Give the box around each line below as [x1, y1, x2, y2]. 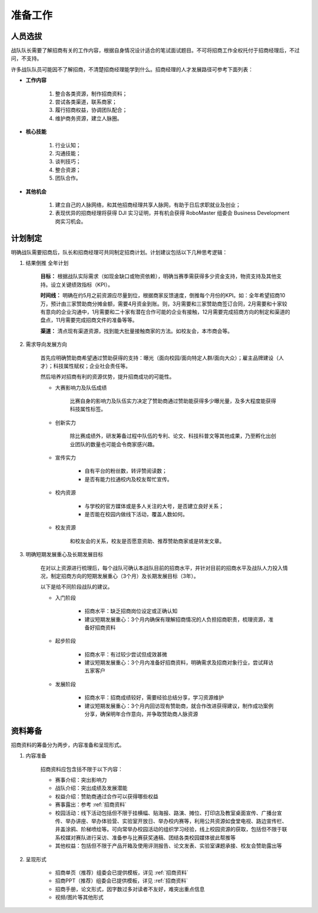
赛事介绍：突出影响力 [55, 776, 107, 783]
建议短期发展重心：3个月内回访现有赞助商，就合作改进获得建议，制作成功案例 [84, 702, 274, 709]
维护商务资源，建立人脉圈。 [55, 115, 122, 122]
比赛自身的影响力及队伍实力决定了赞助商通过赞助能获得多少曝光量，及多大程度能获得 [69, 397, 276, 404]
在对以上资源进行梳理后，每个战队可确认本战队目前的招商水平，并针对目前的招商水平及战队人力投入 [40, 564, 283, 571]
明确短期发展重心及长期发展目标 [25, 551, 103, 558]
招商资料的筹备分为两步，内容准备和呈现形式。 [11, 741, 125, 748]
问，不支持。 [11, 55, 42, 62]
